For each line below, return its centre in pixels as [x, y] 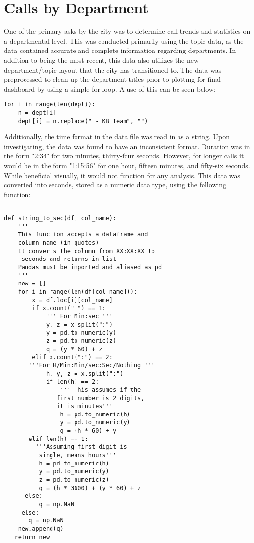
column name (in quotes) [58, 243]
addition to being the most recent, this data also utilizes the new [101, 60]
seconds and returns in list [69, 259]
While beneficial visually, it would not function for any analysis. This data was [122, 175]
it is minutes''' [85, 406]
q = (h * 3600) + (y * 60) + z [90, 488]
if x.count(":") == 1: [69, 308]
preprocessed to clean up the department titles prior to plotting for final [112, 79]
